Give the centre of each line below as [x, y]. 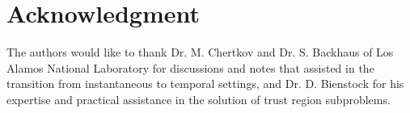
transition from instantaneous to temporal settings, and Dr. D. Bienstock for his [205, 84]
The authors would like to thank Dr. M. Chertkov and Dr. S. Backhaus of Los [200, 52]
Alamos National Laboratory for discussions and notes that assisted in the [190, 67]
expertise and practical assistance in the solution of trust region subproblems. [199, 99]
